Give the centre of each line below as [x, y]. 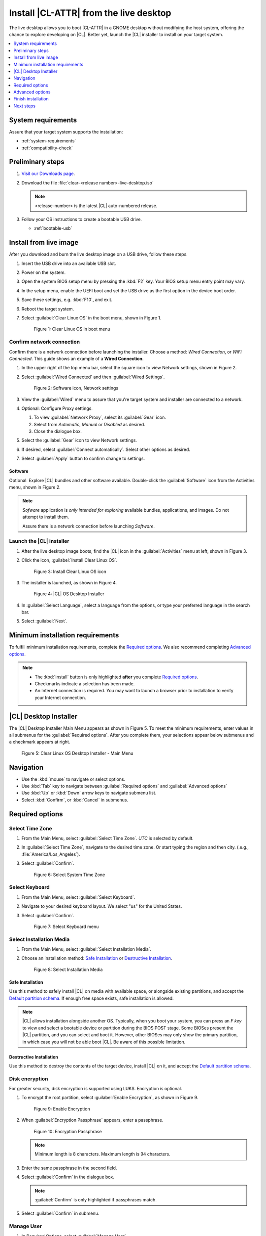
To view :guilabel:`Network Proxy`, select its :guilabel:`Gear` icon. [100, 417]
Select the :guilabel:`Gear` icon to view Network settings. [79, 441]
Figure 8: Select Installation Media [68, 970]
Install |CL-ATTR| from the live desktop [90, 13]
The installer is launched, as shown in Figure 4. [69, 582]
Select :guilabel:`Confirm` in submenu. [60, 1213]
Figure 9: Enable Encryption [62, 1109]
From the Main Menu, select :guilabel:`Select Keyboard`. [78, 897]
